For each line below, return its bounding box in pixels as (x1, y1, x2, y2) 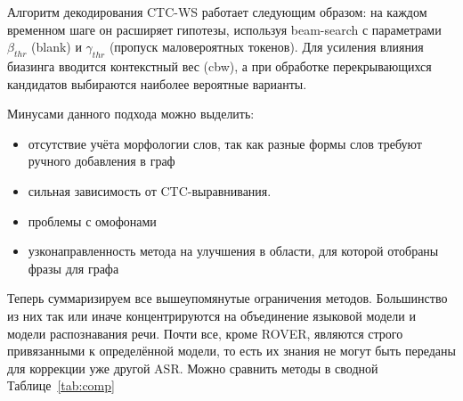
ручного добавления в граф (28, 151, 175, 170)
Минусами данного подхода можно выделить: (7, 104, 255, 123)
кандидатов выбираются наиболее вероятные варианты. (7, 74, 307, 93)
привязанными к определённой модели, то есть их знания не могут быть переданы (7, 341, 456, 360)
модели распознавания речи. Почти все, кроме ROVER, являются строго (7, 323, 403, 342)
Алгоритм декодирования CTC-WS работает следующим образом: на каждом (7, 3, 427, 20)
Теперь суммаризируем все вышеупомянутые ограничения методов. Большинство (7, 289, 448, 307)
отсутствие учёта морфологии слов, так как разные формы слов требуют (28, 134, 422, 152)
